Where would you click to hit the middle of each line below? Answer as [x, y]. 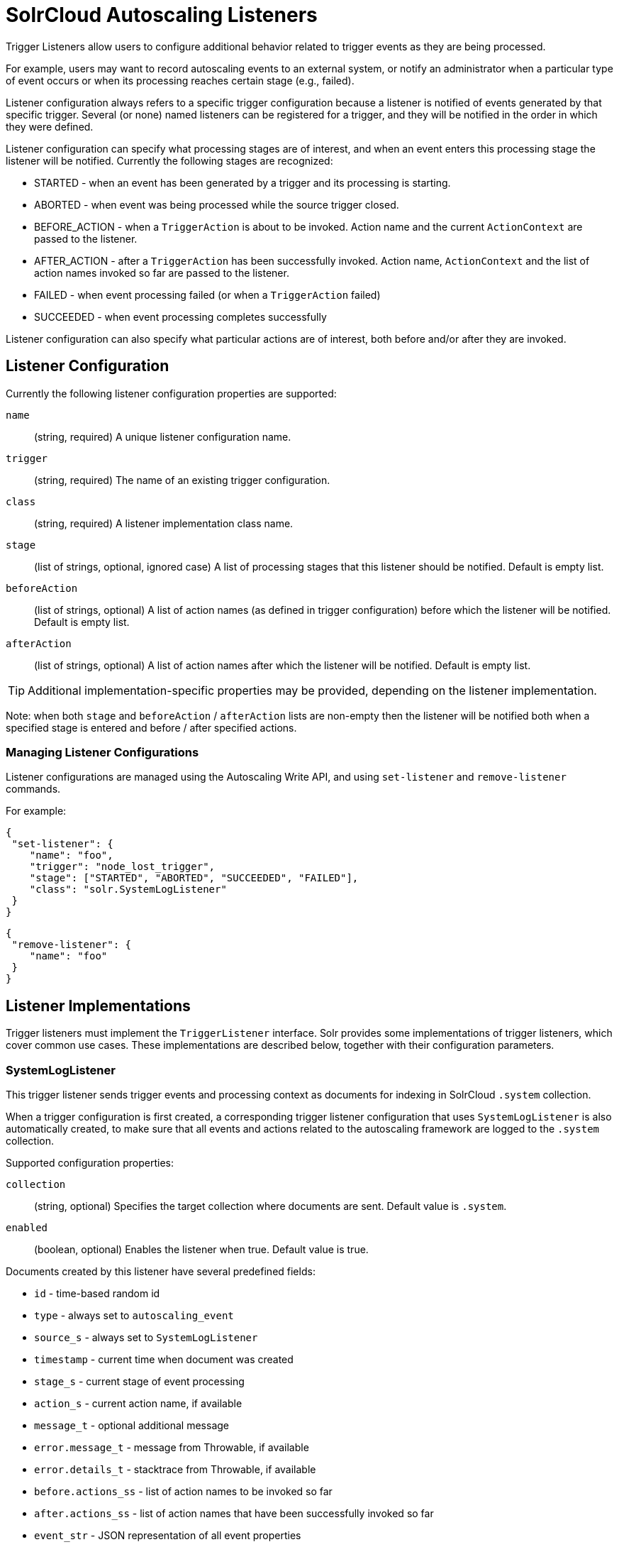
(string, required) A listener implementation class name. [164, 523]
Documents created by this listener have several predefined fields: [161, 1271]
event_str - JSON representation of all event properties [168, 1535]
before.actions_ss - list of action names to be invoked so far [183, 1491]
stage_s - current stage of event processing [139, 1381]
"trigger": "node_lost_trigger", [122, 867]
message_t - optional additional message [132, 1425]
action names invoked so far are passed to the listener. [162, 272]
